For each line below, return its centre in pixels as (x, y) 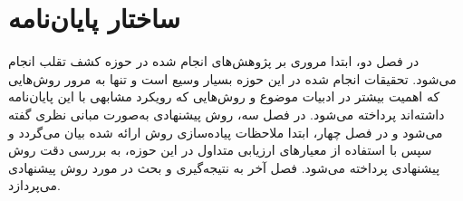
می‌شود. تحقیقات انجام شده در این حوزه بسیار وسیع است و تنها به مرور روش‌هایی (232, 78)
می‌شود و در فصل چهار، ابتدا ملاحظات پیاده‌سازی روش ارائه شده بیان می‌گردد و (226, 132)
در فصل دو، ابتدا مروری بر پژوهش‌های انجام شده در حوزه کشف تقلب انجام (214, 61)
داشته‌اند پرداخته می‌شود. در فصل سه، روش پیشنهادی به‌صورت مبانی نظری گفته (227, 114)
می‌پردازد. (34, 185)
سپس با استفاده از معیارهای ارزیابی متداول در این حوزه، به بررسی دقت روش (220, 150)
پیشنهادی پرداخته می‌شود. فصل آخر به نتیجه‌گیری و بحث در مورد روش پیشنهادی (224, 167)
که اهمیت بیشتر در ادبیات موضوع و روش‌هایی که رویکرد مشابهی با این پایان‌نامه (224, 96)
